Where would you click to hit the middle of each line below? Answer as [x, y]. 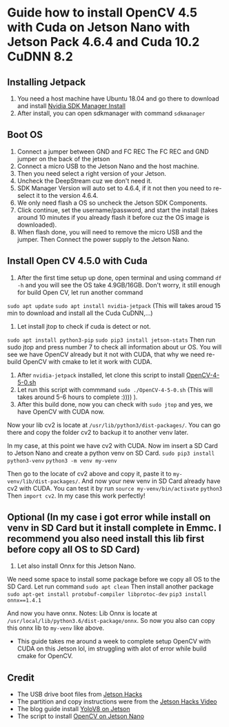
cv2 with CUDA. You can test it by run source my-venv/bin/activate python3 [115, 488]
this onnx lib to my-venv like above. [56, 628]
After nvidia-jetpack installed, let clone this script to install [101, 375]
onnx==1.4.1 [24, 601]
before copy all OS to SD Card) [73, 550]
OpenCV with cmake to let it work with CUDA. [88, 361]
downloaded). [37, 225]
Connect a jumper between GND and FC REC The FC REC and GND [113, 151]
